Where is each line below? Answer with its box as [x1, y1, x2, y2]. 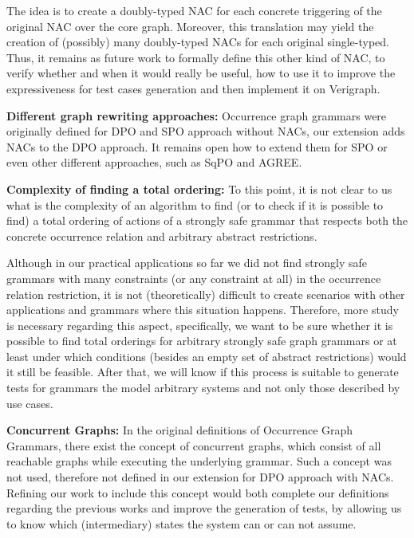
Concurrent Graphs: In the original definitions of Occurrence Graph [6, 422, 353, 438]
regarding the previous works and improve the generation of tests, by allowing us [6, 500, 402, 516]
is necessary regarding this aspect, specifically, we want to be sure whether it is [6, 316, 393, 333]
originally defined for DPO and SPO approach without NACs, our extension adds [6, 123, 405, 139]
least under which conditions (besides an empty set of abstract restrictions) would [6, 348, 407, 364]
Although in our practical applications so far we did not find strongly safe [6, 254, 368, 271]
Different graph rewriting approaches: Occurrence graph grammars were [6, 107, 387, 124]
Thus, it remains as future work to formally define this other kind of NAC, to [6, 49, 385, 65]
